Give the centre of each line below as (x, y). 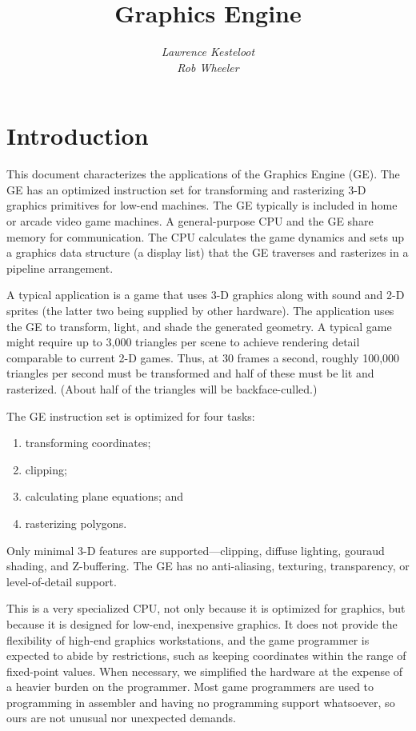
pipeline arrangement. (60, 268)
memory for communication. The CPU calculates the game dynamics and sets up (206, 236)
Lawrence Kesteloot (208, 52)
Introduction (78, 136)
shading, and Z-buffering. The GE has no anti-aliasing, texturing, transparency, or (208, 566)
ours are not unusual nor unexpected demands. (121, 718)
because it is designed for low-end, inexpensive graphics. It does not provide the (202, 623)
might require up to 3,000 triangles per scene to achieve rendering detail (183, 342)
